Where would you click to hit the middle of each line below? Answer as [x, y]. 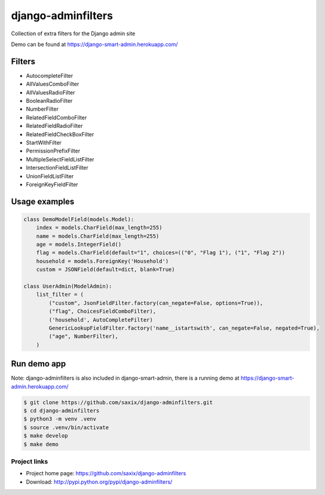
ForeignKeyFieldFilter [52, 184]
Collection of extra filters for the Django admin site [73, 33]
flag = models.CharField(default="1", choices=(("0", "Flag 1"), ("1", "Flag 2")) [161, 253]
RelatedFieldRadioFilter [54, 126]
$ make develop [46, 436]
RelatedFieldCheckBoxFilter [60, 134]
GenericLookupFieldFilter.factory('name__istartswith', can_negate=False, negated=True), [184, 328]
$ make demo [41, 444]
